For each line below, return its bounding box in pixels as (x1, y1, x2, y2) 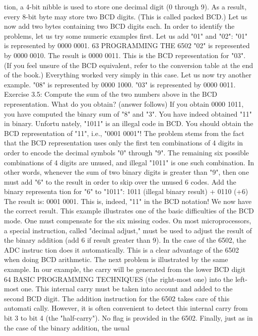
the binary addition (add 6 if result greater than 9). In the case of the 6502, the (4, 235, 246, 245)
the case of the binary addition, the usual (4, 322, 129, 333)
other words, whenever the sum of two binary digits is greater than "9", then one (4, 167, 249, 177)
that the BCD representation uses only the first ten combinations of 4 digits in (4, 137, 243, 148)
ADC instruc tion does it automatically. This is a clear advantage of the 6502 (4, 244, 239, 255)
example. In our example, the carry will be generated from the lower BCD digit (4, 264, 246, 274)
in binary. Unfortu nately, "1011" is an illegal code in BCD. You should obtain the (4, 118, 254, 129)
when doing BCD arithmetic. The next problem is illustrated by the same (4, 254, 228, 265)
